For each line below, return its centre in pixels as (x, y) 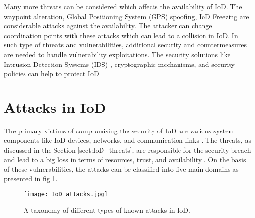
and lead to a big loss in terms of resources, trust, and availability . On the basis (125, 159)
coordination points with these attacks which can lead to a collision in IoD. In (121, 35)
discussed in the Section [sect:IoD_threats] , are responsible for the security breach (127, 150)
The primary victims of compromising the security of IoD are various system (119, 130)
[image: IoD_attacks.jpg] (66, 194)
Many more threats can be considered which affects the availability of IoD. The (123, 6)
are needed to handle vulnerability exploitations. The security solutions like (117, 54)
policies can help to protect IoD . (54, 74)
